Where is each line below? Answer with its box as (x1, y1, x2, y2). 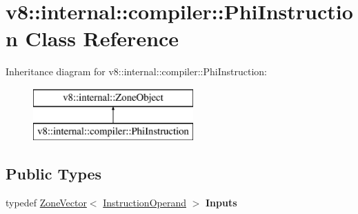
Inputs (205, 195, 237, 210)
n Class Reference (6, 24, 179, 52)
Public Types (6, 163, 102, 184)
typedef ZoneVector (6, 195, 87, 210)
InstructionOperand (103, 195, 186, 210)
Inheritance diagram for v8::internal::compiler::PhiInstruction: (6, 64, 267, 79)
